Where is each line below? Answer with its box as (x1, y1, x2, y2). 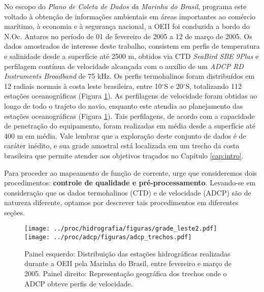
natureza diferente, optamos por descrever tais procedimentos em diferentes (4, 197, 239, 208)
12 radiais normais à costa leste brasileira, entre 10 (4, 80, 162, 91)
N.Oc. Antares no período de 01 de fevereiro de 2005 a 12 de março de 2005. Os (4, 30, 252, 41)
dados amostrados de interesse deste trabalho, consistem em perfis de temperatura (4, 41, 260, 51)
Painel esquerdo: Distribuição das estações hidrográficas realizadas (24, 248, 230, 258)
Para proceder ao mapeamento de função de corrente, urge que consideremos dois (4, 167, 257, 178)
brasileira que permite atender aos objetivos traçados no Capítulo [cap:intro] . (4, 150, 244, 160)
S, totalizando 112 (185, 80, 242, 91)
